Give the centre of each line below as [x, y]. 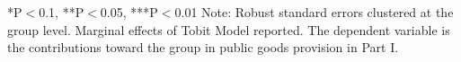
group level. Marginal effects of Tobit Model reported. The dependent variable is [229, 29]
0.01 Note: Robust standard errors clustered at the [314, 12]
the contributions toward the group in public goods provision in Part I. [203, 47]
